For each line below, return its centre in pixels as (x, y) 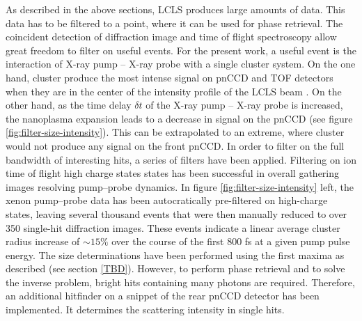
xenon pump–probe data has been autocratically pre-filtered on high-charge (167, 200)
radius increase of (43, 241)
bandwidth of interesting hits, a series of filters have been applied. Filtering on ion (181, 159)
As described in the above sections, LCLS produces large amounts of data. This (175, 9)
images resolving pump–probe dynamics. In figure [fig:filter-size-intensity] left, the (180, 186)
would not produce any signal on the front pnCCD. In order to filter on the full (175, 145)
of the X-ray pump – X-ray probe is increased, (244, 105)
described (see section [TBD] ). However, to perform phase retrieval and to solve (175, 268)
